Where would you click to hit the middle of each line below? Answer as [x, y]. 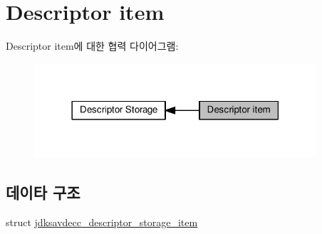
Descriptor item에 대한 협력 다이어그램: [92, 46]
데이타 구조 [43, 192]
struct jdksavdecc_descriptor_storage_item [102, 222]
